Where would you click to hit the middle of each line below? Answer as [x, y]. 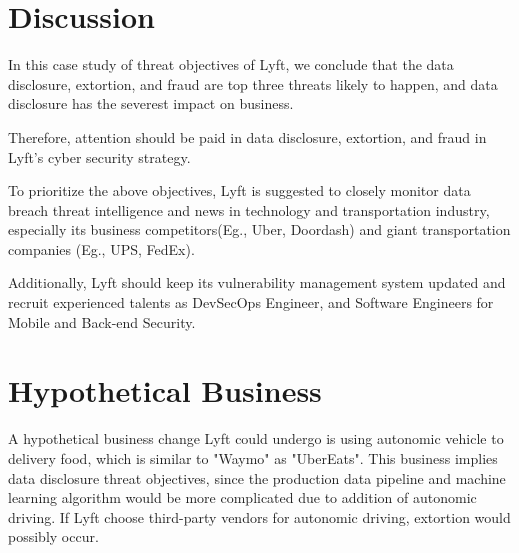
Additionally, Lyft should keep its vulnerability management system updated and [257, 282]
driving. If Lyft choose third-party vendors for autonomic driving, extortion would [259, 516]
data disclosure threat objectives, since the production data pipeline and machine [257, 477]
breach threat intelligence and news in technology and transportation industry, [249, 209]
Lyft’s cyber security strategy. [99, 156]
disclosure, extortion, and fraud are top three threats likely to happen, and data [253, 83]
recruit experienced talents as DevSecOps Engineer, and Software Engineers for [251, 302]
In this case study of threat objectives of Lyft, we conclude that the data [231, 64]
